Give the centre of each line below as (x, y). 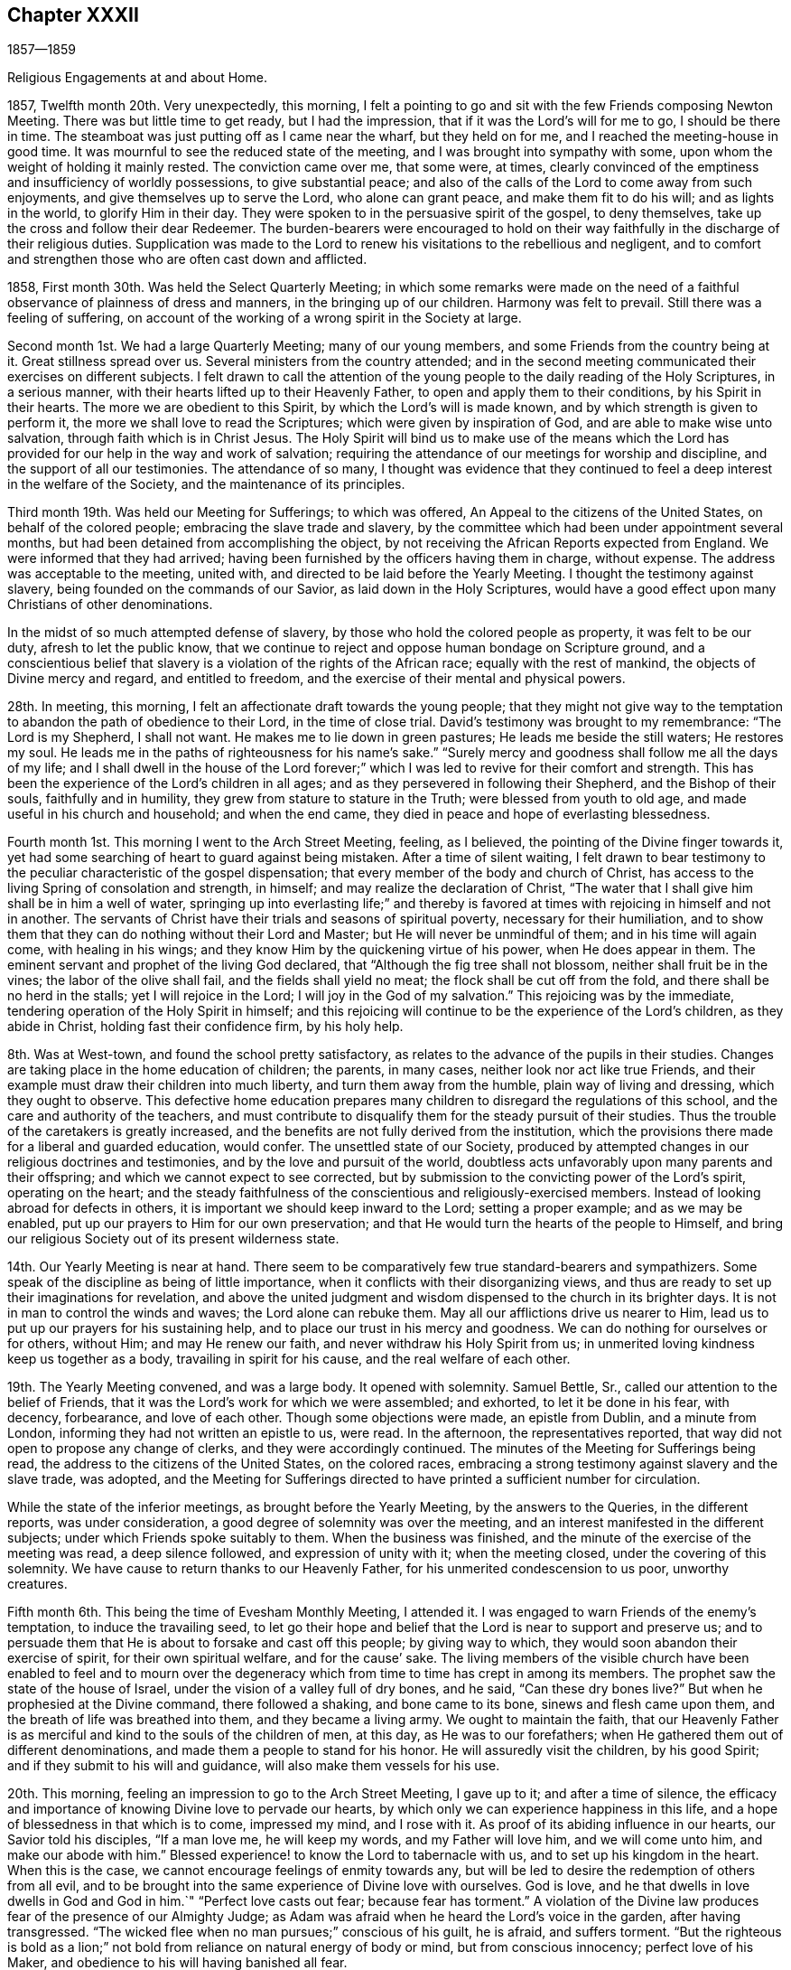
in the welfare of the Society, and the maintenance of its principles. (206, 484)
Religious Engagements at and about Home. (137, 78)
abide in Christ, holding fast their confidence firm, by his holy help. (205, 1027)
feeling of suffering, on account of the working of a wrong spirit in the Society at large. (265, 318)
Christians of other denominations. (110, 605)
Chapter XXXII (73, 15)
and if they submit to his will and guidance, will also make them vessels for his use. (254, 1766)
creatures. (37, 1584)
